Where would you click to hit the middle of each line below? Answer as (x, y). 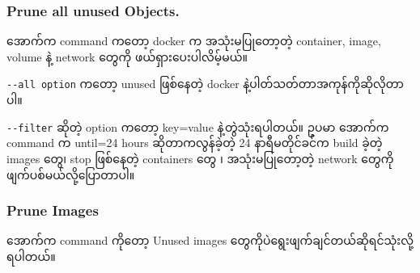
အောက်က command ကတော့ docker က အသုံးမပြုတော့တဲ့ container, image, (194, 41)
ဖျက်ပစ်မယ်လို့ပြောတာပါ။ (71, 174)
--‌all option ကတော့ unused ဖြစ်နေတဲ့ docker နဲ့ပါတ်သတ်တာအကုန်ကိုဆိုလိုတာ (205, 84)
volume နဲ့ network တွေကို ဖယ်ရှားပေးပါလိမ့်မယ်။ (127, 56)
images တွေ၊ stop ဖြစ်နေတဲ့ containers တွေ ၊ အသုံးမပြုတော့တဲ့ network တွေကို (200, 158)
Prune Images (53, 210)
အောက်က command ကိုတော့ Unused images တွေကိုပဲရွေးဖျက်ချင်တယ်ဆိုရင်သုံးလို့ (210, 240)
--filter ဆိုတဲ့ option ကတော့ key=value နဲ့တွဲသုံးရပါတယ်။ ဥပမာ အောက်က (198, 126)
